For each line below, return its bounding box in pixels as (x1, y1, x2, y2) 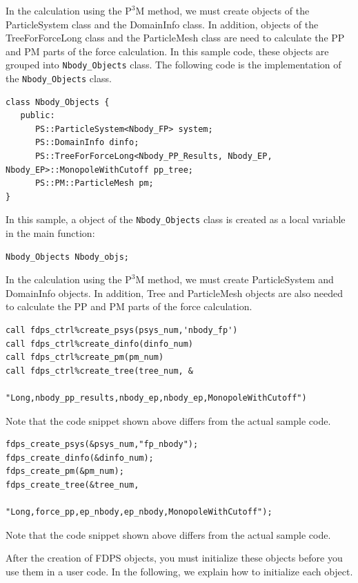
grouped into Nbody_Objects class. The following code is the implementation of (6, 57, 341, 72)
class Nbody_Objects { (6, 97, 110, 107)
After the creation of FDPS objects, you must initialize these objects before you (6, 551, 343, 565)
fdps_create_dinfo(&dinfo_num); (6, 452, 154, 463)
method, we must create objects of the (147, 3, 310, 17)
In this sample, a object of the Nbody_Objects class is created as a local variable (6, 212, 346, 227)
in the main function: (6, 226, 95, 240)
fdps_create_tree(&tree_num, (6, 480, 139, 490)
